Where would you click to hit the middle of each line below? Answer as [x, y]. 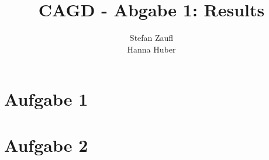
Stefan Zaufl [151, 38]
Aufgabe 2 [46, 145]
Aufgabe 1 [46, 99]
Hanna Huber [151, 49]
